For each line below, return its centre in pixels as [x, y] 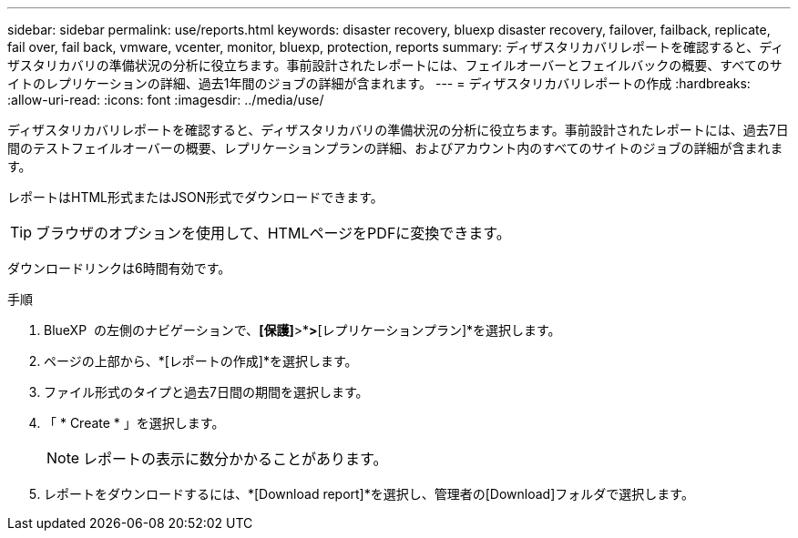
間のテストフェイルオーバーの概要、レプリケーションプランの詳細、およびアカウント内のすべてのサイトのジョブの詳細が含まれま [395, 148]
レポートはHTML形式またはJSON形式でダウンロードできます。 [195, 197]
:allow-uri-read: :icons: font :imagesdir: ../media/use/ [166, 100]
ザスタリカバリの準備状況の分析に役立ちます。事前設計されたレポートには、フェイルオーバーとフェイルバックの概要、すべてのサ [395, 65]
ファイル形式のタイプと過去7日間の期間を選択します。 [206, 392]
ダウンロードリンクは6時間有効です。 [119, 268]
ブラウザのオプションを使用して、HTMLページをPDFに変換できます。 [273, 233]
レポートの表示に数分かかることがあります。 [235, 459]
